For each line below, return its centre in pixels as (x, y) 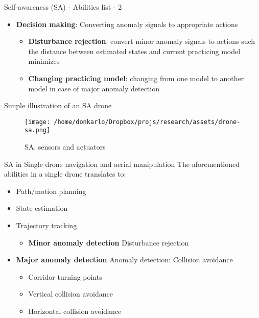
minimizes (44, 61)
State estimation (42, 208)
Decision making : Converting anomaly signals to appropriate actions (127, 24)
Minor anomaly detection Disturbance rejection (109, 242)
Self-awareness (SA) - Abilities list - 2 (63, 7)
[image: (38, 122)
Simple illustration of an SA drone (58, 105)
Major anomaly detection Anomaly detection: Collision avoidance (124, 260)
